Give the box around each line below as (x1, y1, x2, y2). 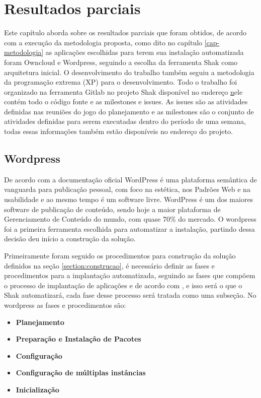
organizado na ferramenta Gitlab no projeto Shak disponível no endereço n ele (4, 86, 243, 97)
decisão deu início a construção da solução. (4, 233, 136, 244)
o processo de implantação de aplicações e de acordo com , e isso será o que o (4, 280, 242, 290)
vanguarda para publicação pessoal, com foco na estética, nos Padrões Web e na (4, 184, 250, 194)
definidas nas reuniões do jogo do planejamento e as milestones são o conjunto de (4, 106, 254, 116)
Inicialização (16, 384, 59, 394)
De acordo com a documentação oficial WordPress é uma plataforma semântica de (4, 174, 257, 184)
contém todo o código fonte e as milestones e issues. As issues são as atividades (4, 96, 248, 107)
